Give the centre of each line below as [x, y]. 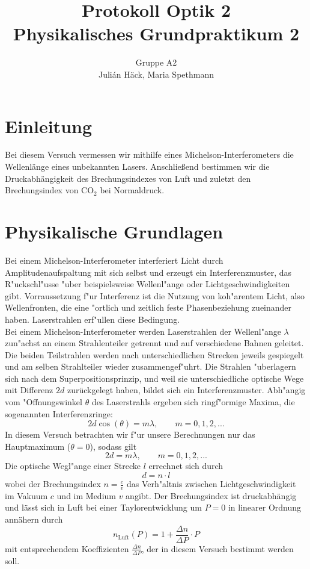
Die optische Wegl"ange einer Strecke [73, 466]
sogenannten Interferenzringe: [59, 413]
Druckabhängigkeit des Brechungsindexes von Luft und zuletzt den [128, 178]
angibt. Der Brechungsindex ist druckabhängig [211, 495]
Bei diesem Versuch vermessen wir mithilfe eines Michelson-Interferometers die [149, 154]
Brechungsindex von [42, 190]
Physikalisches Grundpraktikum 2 [156, 33]
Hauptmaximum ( [38, 446]
